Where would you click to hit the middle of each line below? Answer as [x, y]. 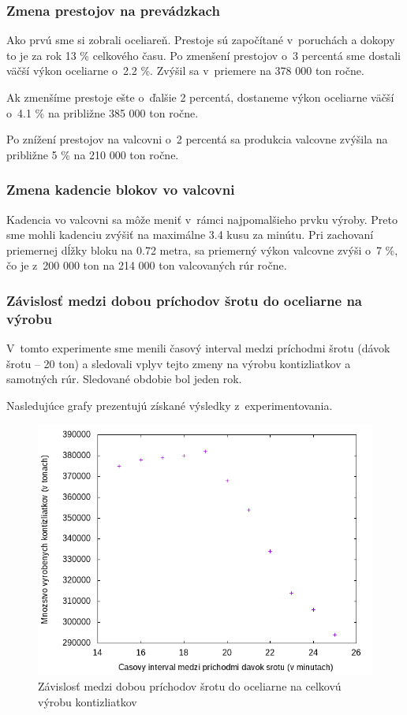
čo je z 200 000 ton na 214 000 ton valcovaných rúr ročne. [147, 265]
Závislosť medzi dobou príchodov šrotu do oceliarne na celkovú [190, 686]
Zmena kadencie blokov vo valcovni [121, 190]
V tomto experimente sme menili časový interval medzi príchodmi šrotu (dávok [198, 348]
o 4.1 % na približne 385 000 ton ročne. [103, 112]
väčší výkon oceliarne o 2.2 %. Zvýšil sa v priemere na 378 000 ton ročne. [185, 71]
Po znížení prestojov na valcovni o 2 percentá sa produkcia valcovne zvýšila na [197, 139]
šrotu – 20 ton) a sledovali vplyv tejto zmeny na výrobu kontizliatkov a [179, 363]
